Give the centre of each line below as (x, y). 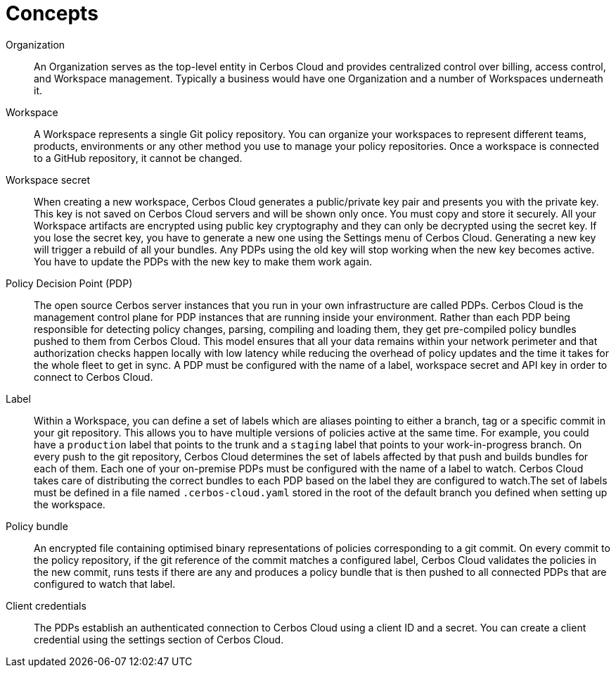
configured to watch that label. (105, 584)
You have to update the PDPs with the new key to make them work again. (203, 261)
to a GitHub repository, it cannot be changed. (138, 158)
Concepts (52, 13)
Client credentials (46, 605)
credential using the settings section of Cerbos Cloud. (159, 639)
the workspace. (70, 504)
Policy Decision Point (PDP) (69, 283)
